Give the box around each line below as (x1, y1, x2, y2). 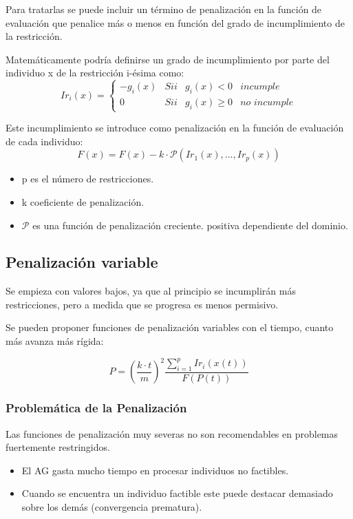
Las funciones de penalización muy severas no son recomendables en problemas (6, 426, 339, 441)
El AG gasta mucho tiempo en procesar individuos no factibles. (21, 463, 289, 477)
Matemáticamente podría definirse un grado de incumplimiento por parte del (6, 52, 330, 66)
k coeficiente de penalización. (21, 194, 145, 209)
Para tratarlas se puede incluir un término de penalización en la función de (6, 2, 322, 16)
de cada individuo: (6, 134, 83, 148)
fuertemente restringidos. (6, 440, 110, 454)
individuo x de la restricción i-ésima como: (6, 65, 184, 80)
